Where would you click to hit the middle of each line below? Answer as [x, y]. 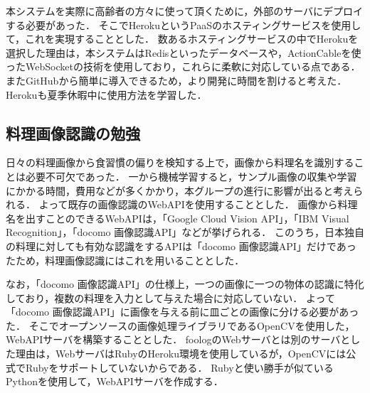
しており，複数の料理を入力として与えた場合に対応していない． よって [170, 297]
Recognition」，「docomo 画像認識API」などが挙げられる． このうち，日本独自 [185, 232]
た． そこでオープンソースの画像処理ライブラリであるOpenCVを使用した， [180, 325]
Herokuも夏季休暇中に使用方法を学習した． [106, 94]
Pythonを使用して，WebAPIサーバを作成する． [115, 381]
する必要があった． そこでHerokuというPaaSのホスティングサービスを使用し [184, 25]
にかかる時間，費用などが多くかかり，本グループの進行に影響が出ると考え [180, 190]
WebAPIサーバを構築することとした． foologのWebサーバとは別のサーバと [178, 339]
